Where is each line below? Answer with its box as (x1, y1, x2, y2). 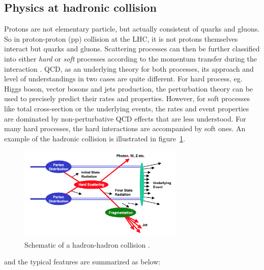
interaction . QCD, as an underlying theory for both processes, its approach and (4, 63, 254, 74)
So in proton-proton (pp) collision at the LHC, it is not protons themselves (4, 33, 238, 44)
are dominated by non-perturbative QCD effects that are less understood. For (4, 113, 246, 124)
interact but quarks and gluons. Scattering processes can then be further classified (4, 43, 260, 54)
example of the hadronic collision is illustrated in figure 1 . (4, 133, 185, 143)
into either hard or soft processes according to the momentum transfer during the (4, 53, 257, 64)
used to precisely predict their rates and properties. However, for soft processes (4, 93, 250, 104)
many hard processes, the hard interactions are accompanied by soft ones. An (4, 123, 246, 134)
